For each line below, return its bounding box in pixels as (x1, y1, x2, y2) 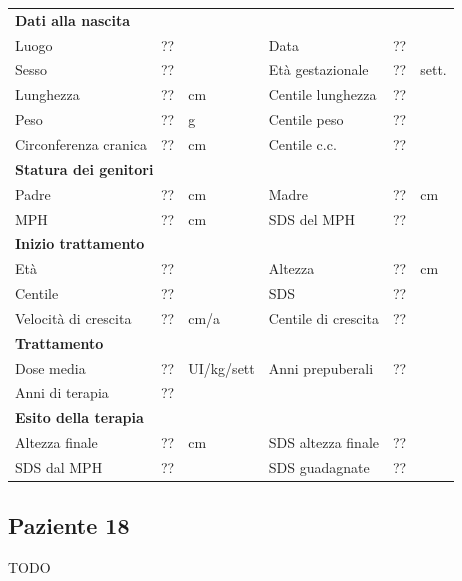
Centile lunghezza (268, 84, 377, 105)
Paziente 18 (8, 510, 130, 541)
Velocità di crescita (15, 307, 132, 328)
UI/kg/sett (188, 357, 255, 378)
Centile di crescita (268, 307, 379, 328)
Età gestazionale (268, 59, 369, 80)
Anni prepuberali (268, 357, 374, 378)
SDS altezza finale (268, 432, 379, 453)
